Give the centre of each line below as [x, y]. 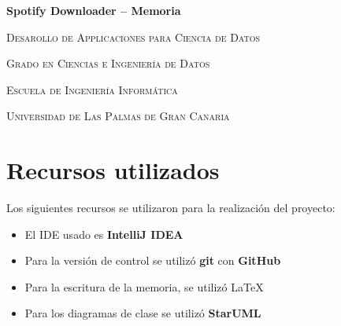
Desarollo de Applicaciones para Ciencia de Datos [133, 37]
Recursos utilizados [113, 170]
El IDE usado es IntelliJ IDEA [104, 234]
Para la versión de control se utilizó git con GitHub [153, 260]
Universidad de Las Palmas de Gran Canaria [118, 116]
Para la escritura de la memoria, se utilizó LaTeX [144, 286]
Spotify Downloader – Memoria [94, 10]
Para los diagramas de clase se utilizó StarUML [143, 313]
